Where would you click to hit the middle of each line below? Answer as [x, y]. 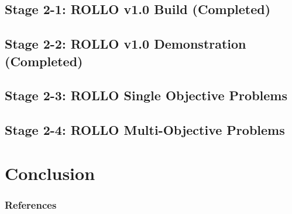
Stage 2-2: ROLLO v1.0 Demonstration [126, 44]
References [31, 204]
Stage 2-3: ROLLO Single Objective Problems [146, 95]
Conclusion [50, 173]
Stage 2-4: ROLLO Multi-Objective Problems [145, 130]
